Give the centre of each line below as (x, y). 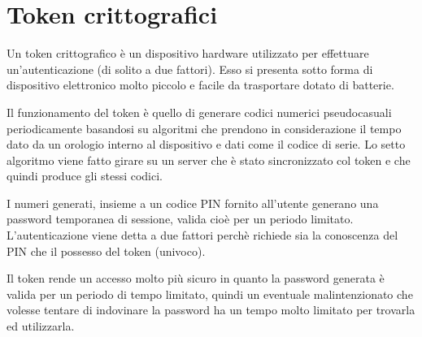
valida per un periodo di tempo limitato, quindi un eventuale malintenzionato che (210, 294)
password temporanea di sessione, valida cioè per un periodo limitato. (180, 219)
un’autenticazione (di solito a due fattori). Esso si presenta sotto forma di (190, 69)
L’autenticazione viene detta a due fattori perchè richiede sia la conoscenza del (202, 235)
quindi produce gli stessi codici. (85, 176)
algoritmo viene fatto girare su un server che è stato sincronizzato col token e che (209, 160)
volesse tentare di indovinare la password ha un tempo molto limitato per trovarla (211, 310)
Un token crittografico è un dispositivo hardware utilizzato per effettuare (188, 53)
